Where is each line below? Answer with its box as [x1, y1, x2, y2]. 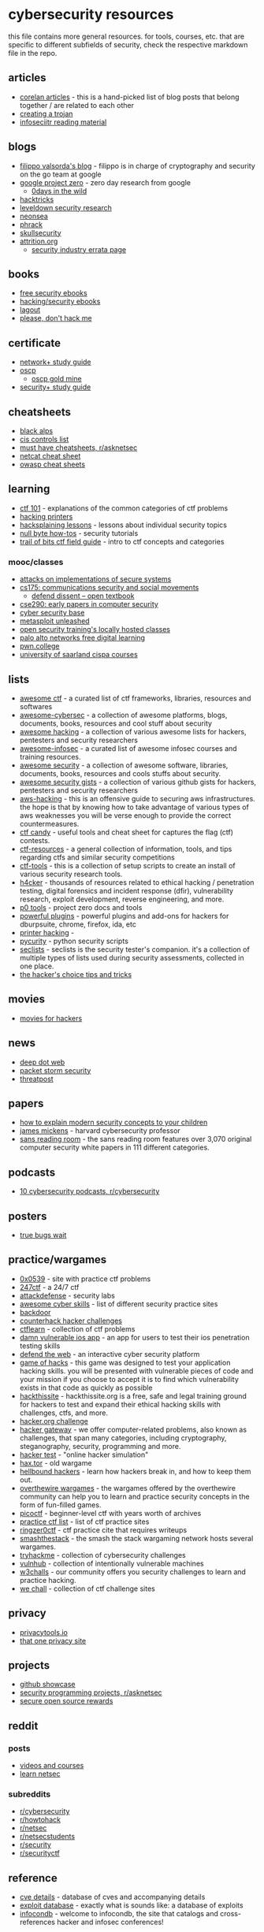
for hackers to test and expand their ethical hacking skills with [19, 1399, 221, 1409]
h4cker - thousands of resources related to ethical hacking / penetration [19, 877, 255, 887]
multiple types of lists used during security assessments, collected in [19, 953, 244, 962]
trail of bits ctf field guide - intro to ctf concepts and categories [19, 537, 225, 546]
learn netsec [19, 1769, 61, 1778]
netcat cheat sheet [19, 451, 81, 460]
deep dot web [19, 1057, 65, 1067]
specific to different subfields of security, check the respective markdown [8, 39, 248, 49]
